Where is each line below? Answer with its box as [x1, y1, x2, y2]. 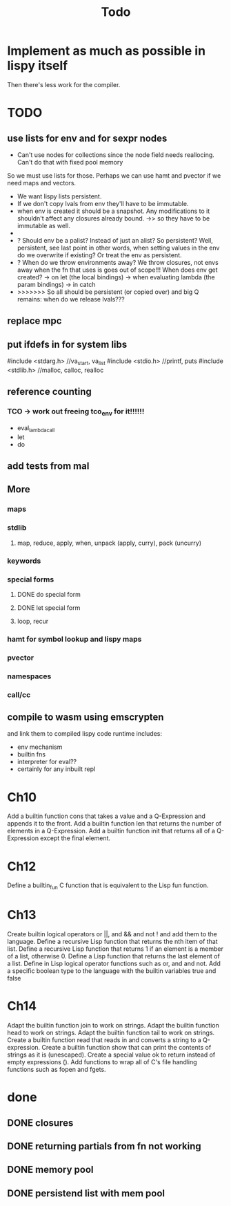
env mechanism [17, 743, 63, 751]
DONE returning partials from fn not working [7, 1140, 201, 1152]
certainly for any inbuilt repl [17, 765, 96, 773]
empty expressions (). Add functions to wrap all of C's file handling [7, 1057, 198, 1066]
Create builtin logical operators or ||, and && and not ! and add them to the [7, 930, 217, 938]
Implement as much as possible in [7, 43, 205, 59]
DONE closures [7, 1117, 74, 1129]
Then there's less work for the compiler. [7, 80, 121, 89]
